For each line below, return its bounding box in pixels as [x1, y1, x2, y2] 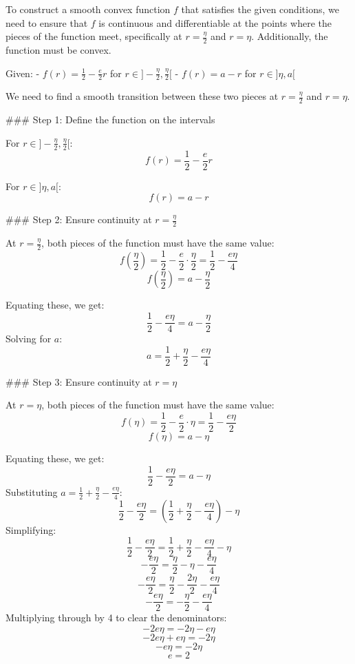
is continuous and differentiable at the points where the [98, 15, 332, 30]
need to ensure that [6, 15, 88, 30]
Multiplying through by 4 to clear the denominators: [6, 610, 227, 625]
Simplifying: [6, 522, 56, 537]
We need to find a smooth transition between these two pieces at [6, 89, 279, 103]
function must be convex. [6, 43, 111, 57]
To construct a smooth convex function [6, 2, 171, 16]
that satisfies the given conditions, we [181, 2, 339, 16]
